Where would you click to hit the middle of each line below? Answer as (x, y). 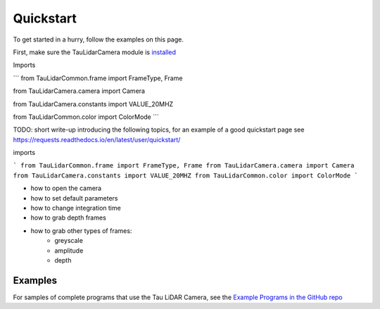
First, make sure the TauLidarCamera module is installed (94, 52)
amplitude (69, 251)
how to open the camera (66, 188)
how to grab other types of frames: (81, 231)
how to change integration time (76, 208)
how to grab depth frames (69, 217)
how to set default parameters (75, 198)
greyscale (69, 241)
